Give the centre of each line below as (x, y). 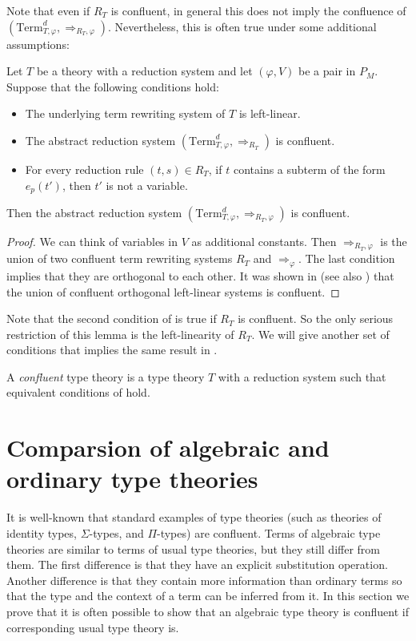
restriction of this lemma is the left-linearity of (120, 334)
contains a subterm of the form (309, 169)
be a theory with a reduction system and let (144, 71)
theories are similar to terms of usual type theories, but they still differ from (193, 548)
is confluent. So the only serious (316, 318)
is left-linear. (270, 113)
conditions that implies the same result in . (112, 350)
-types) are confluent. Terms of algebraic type (269, 532)
